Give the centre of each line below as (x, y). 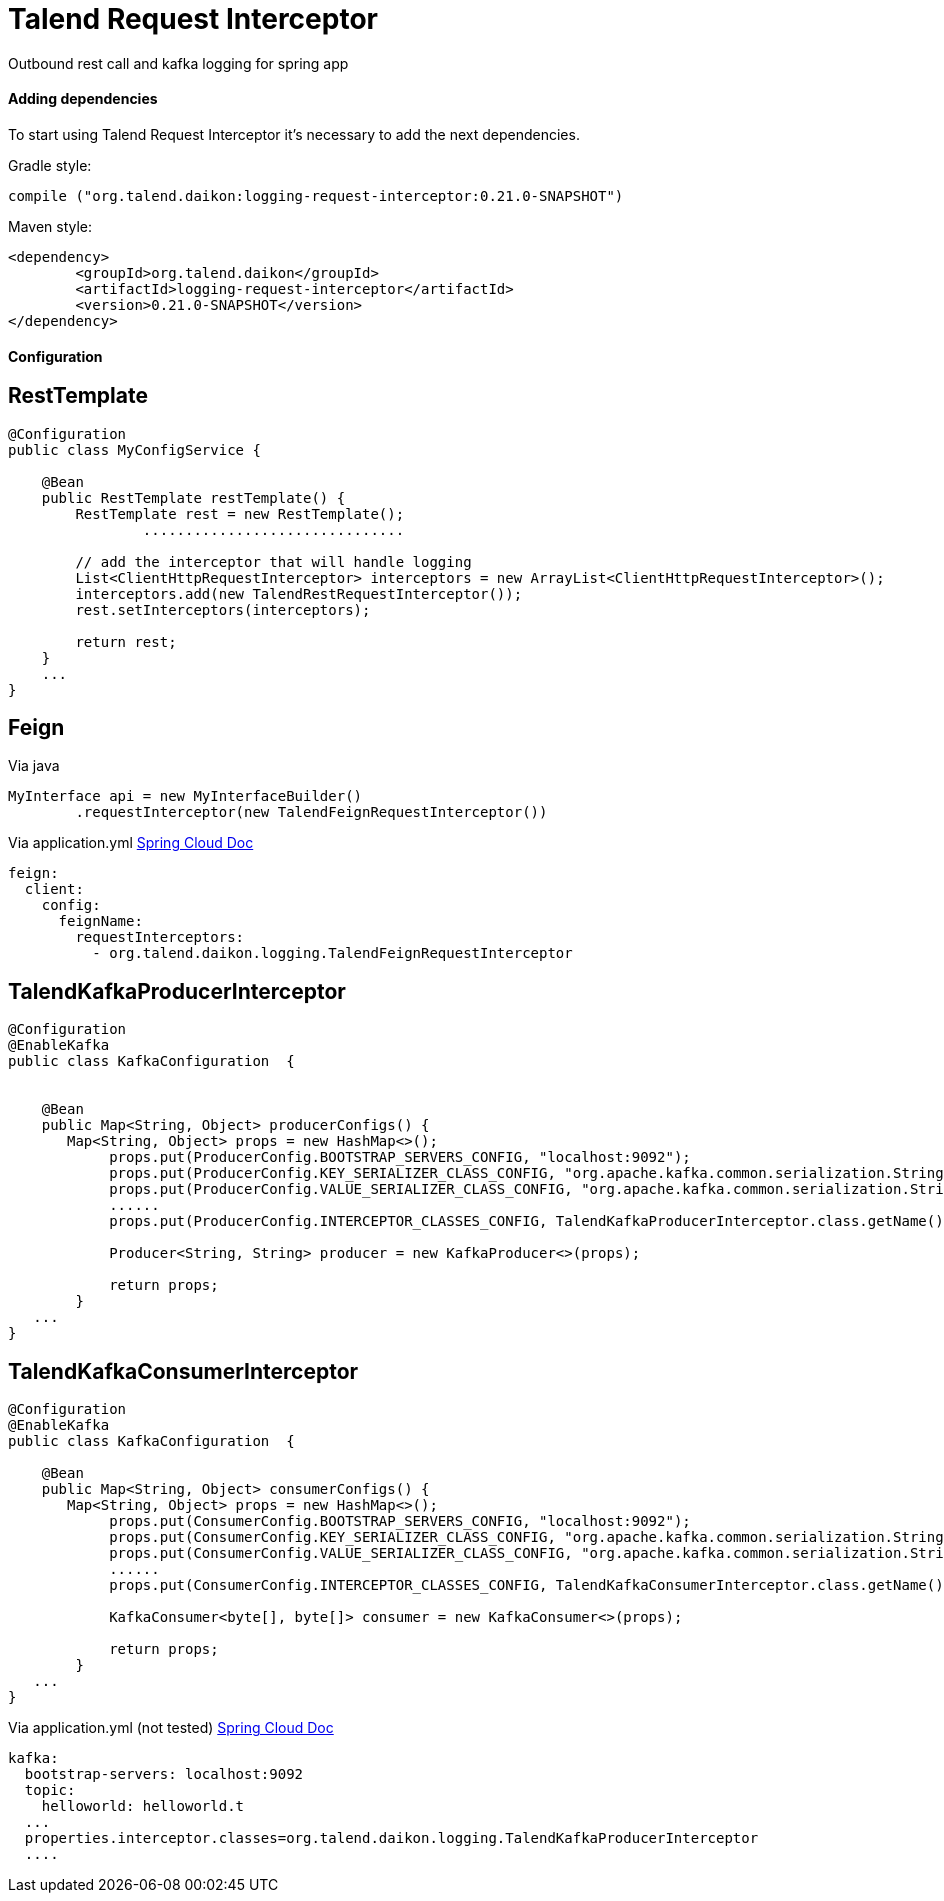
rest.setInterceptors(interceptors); (223, 609)
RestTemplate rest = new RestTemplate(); (240, 513)
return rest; (126, 641)
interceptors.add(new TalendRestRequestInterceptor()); (299, 593)
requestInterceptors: (160, 937)
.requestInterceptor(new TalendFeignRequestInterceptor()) (311, 812)
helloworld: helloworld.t (143, 1806)
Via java (34, 766)
